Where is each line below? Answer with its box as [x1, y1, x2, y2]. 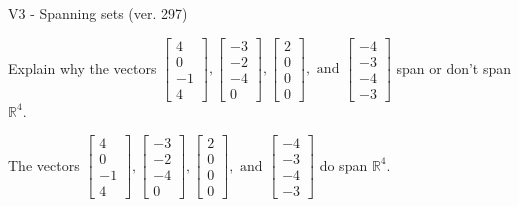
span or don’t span [396, 57, 512, 78]
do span [319, 154, 368, 175]
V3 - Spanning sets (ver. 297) [8, 3, 188, 23]
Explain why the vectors [8, 57, 157, 78]
